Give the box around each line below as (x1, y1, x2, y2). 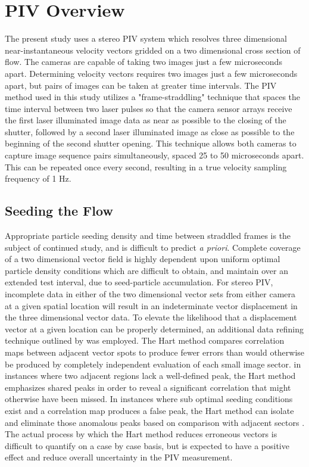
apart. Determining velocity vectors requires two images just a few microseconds (5, 67, 298, 79)
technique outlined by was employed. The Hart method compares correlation (5, 334, 285, 347)
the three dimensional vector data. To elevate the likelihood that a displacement (5, 311, 297, 323)
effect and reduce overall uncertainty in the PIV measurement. (5, 451, 233, 463)
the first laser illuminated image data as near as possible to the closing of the (5, 114, 286, 126)
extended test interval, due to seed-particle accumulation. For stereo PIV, (5, 276, 273, 288)
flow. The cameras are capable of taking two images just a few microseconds (5, 55, 282, 68)
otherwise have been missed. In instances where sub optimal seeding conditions (5, 393, 293, 405)
